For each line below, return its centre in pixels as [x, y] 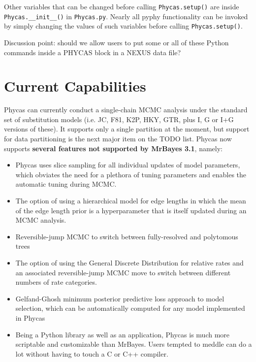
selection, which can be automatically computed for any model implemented [130, 308]
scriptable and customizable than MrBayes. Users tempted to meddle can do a [134, 344]
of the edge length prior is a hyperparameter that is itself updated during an [131, 210]
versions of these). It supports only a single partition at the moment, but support [127, 129]
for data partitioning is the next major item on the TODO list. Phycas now [118, 139]
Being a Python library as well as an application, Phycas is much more [123, 334]
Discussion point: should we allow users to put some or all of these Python [116, 42]
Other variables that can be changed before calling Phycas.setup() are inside [122, 6]
